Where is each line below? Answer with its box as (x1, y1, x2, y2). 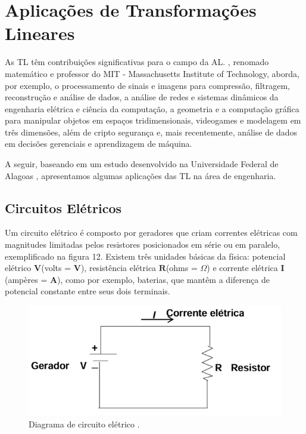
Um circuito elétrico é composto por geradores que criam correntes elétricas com (5, 226, 298, 239)
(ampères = (5, 273, 48, 285)
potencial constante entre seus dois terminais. (5, 285, 170, 297)
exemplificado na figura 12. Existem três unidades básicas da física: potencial (5, 250, 286, 262)
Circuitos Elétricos (5, 198, 122, 217)
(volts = (41, 261, 71, 274)
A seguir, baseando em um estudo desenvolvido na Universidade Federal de (5, 158, 279, 170)
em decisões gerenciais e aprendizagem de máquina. (5, 137, 192, 150)
